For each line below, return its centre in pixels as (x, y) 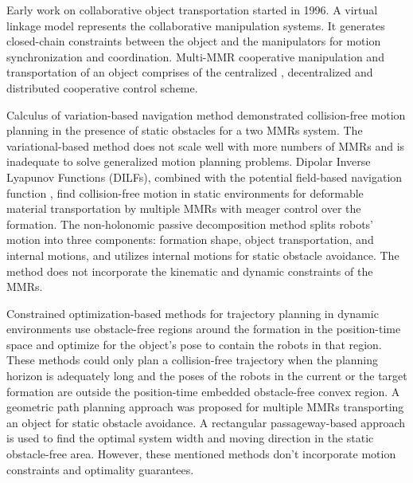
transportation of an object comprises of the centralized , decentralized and (190, 72)
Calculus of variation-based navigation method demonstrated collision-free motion (206, 114)
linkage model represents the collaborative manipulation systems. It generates (196, 25)
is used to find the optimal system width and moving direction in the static (190, 438)
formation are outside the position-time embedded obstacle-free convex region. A (203, 391)
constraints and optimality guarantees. (100, 469)
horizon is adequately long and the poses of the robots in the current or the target (207, 376)
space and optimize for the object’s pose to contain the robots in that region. (194, 344)
